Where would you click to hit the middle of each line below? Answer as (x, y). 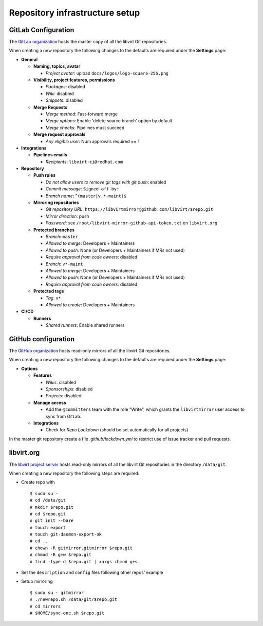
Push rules (45, 175)
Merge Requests (50, 107)
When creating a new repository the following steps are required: (74, 473)
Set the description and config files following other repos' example (92, 572)
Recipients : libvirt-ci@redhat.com (84, 162)
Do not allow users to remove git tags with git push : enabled (106, 182)
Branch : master (62, 237)
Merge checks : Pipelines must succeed (85, 128)
